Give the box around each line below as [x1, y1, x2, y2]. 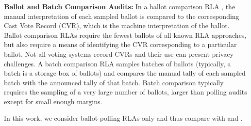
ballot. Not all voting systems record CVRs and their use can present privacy [4, 48, 234, 59]
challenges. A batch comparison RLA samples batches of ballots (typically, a [4, 58, 231, 68]
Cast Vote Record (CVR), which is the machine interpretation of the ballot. [4, 20, 230, 31]
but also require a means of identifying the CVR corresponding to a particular [4, 39, 237, 49]
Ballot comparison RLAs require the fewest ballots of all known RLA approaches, [4, 30, 247, 40]
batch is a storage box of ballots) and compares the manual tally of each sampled [4, 68, 246, 78]
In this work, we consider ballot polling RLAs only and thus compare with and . [4, 112, 243, 123]
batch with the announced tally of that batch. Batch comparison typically [4, 77, 224, 87]
